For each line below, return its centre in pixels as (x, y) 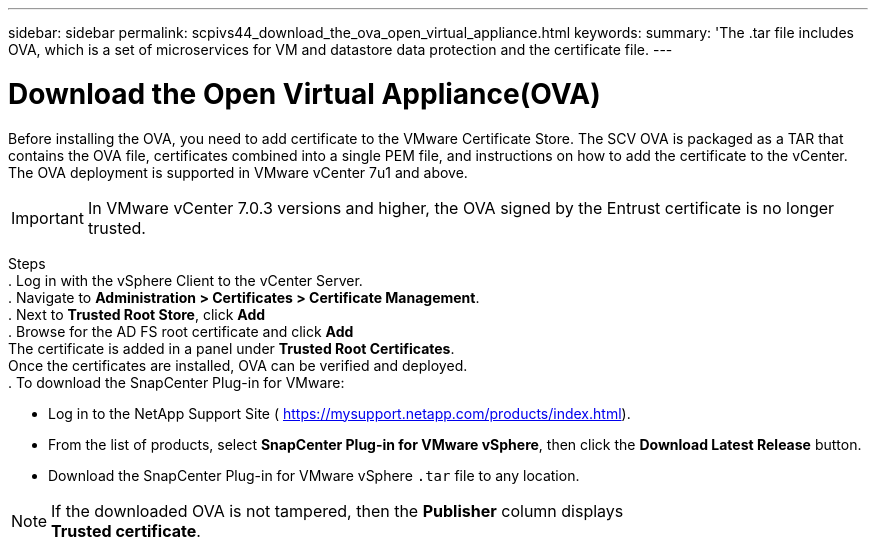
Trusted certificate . (126, 530)
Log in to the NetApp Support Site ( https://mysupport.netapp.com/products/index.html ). (339, 413)
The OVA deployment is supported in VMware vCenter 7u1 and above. (238, 172)
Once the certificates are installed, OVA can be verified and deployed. (238, 365)
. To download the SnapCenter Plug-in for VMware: (176, 382)
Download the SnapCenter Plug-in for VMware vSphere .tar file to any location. (314, 475)
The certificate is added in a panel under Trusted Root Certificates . (231, 348)
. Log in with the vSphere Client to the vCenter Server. (185, 280)
